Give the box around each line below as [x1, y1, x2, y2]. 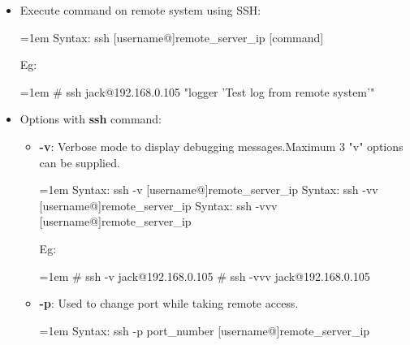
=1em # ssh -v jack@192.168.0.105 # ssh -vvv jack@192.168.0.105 [39, 267, 370, 284]
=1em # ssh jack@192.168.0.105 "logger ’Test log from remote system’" [19, 83, 375, 100]
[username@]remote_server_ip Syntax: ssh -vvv [39, 196, 278, 213]
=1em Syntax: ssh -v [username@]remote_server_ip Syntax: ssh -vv [39, 181, 378, 198]
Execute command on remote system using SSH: [19, 2, 261, 18]
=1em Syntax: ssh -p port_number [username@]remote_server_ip [39, 321, 370, 339]
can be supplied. [39, 153, 120, 170]
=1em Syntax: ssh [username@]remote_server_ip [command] [19, 28, 324, 45]
